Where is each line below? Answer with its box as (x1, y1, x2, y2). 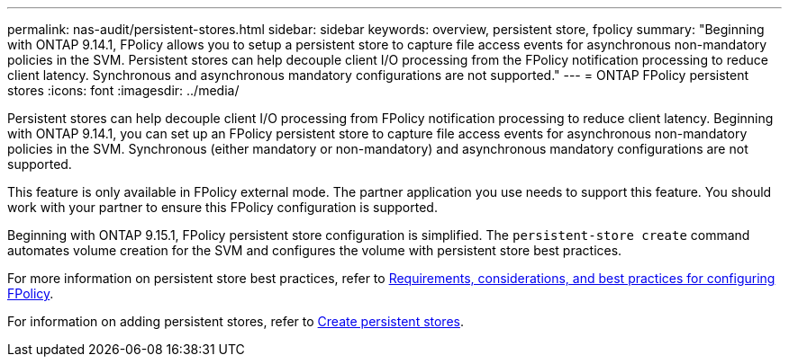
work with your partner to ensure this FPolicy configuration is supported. (7, 200, 438, 215)
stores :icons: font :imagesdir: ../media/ (7, 83, 240, 98)
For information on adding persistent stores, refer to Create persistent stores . (7, 314, 465, 329)
